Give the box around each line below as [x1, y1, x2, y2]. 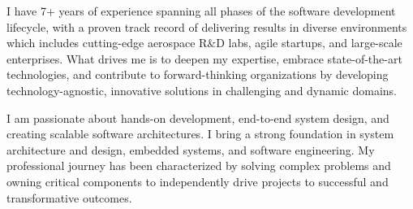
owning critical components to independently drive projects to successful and [6, 172, 389, 189]
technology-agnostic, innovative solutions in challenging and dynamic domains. [6, 81, 398, 98]
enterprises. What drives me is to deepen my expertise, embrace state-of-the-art [6, 50, 402, 67]
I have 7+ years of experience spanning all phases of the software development [6, 2, 396, 19]
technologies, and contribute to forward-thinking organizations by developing [6, 66, 389, 83]
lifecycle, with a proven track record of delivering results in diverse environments [6, 18, 407, 35]
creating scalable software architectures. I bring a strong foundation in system [6, 125, 394, 142]
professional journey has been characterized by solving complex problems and [6, 157, 391, 174]
